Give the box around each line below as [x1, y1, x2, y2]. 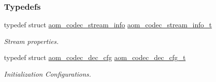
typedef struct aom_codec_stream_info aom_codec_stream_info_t [4, 20, 212, 30]
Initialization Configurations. [4, 69, 91, 79]
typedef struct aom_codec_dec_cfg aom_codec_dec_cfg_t [4, 52, 186, 62]
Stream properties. [4, 36, 59, 46]
